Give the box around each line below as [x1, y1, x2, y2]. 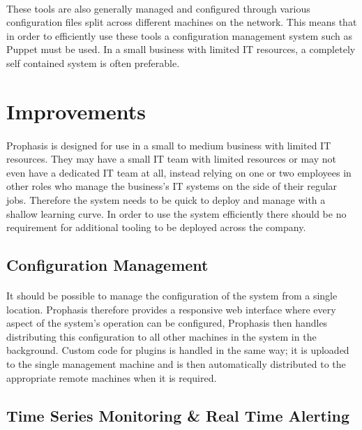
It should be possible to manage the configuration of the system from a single [6, 288, 338, 303]
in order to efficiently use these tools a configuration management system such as [6, 28, 353, 43]
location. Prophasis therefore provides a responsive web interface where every [6, 302, 336, 316]
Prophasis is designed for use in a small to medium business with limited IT [6, 138, 331, 152]
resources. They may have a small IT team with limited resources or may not [6, 151, 336, 166]
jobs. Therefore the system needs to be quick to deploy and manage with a [6, 192, 326, 207]
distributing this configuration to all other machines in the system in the [6, 329, 317, 343]
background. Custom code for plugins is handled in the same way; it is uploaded [6, 343, 349, 357]
